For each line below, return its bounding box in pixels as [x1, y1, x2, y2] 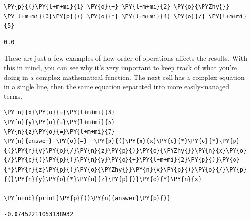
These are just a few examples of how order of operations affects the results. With [4, 53, 247, 63]
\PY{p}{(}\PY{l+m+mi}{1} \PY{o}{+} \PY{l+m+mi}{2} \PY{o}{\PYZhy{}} [4, 3, 230, 10]
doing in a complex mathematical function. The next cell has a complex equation [4, 72, 245, 82]
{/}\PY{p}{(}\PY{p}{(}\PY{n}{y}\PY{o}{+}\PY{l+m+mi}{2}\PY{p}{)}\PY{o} [4, 157, 240, 164]
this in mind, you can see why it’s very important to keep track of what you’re [4, 62, 237, 72]
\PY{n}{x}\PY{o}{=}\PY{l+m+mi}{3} [4, 109, 115, 116]
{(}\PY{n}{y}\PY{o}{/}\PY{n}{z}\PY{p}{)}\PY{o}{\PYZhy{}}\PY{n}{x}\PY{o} [4, 147, 247, 154]
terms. [4, 91, 23, 101]
